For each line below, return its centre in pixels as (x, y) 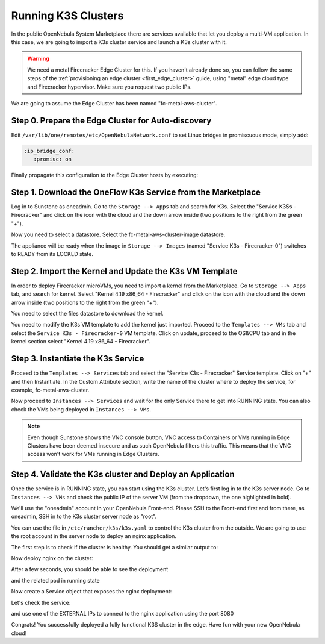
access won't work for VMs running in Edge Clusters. (93, 454)
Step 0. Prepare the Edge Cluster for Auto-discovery (111, 120)
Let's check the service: (41, 602)
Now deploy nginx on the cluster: (52, 558)
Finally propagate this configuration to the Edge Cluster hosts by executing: (105, 175)
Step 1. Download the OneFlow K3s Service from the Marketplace (136, 192)
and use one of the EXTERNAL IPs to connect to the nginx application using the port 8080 (122, 613)
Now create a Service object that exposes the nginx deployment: (91, 592)
